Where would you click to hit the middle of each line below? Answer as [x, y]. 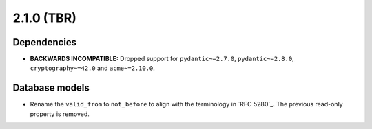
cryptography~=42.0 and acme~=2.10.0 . [92, 68]
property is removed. [60, 114]
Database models [51, 88]
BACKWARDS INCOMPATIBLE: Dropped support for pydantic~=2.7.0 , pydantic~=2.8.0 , [162, 59]
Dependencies [45, 42]
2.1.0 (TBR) [45, 18]
